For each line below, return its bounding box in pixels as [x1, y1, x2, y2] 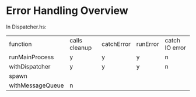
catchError [101, 39, 131, 48]
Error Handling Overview [6, 4, 128, 17]
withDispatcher [9, 62, 51, 70]
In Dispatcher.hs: [6, 23, 47, 30]
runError [136, 39, 159, 48]
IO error [164, 44, 187, 52]
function [9, 39, 32, 48]
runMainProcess [9, 53, 54, 61]
